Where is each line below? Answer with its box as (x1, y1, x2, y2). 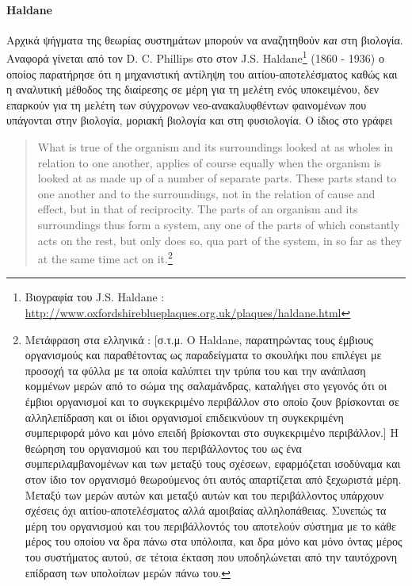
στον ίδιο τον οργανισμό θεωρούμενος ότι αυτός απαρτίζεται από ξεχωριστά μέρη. (25, 470, 402, 487)
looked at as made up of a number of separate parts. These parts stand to (37, 170, 397, 186)
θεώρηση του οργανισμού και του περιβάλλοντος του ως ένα (25, 439, 302, 456)
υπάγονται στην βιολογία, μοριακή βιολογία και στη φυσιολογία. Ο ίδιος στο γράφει (6, 112, 393, 128)
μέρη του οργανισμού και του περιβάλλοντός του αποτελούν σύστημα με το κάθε (25, 517, 396, 534)
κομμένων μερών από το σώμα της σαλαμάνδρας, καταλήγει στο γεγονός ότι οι (25, 377, 387, 394)
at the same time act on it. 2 (37, 248, 173, 266)
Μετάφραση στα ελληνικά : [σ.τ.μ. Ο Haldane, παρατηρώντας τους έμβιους (25, 331, 373, 347)
